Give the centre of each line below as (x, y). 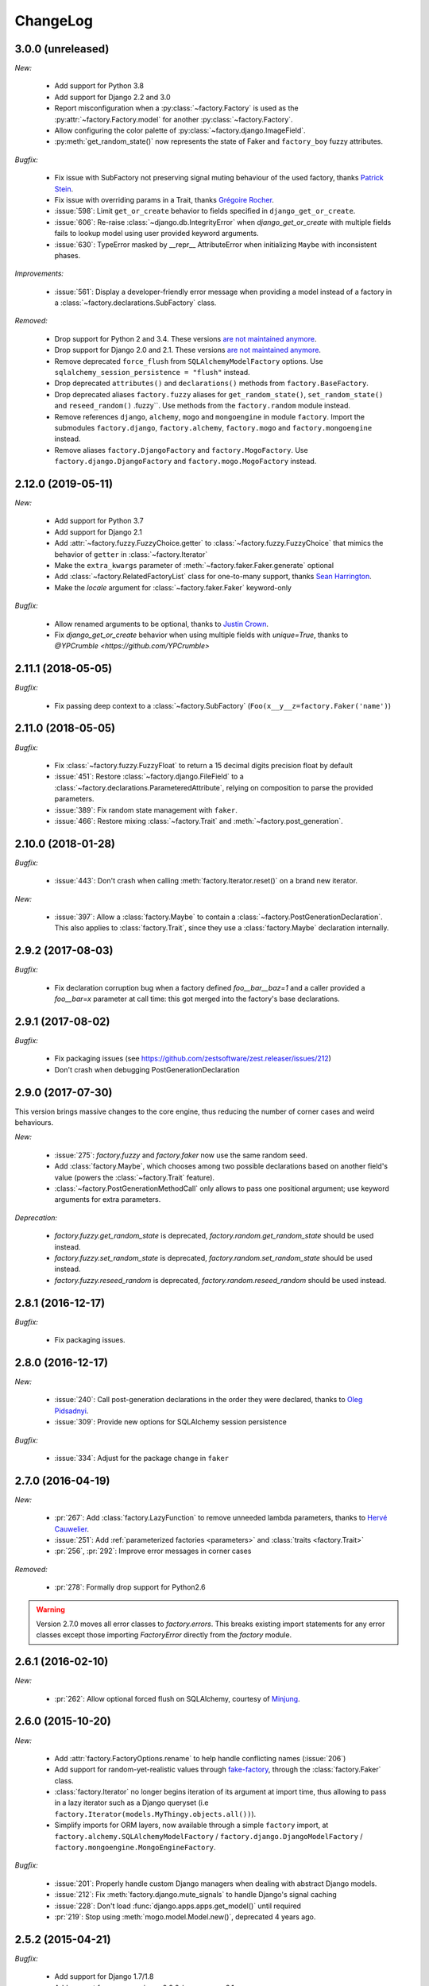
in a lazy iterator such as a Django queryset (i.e (131, 1802)
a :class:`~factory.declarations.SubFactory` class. (135, 303)
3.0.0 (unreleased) (62, 49)
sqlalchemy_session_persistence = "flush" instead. (152, 373)
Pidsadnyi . (71, 1411)
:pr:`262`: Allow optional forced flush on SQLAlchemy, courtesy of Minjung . (178, 1698)
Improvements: (39, 273)
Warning (50, 1609)
